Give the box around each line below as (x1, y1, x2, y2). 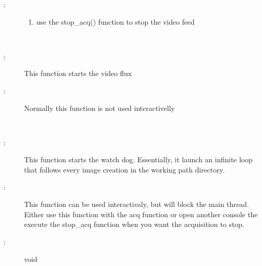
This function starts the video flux (24, 68, 132, 79)
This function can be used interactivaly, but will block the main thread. (24, 199, 249, 210)
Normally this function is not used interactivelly (24, 102, 175, 113)
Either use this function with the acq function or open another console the (24, 208, 258, 219)
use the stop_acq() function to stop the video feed (36, 16, 195, 27)
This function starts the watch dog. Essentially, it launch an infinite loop (24, 154, 253, 165)
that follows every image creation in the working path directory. (24, 164, 225, 175)
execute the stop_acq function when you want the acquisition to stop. (24, 219, 245, 230)
